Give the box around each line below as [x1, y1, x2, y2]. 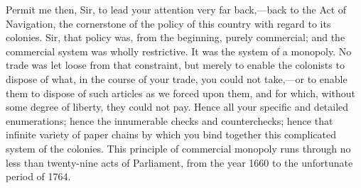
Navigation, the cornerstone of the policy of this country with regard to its [6, 16, 331, 31]
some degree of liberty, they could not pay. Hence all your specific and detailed [6, 99, 349, 114]
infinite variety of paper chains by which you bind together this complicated [6, 127, 337, 142]
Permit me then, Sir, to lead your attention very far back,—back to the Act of [6, 2, 347, 16]
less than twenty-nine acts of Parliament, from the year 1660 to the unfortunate [6, 155, 353, 170]
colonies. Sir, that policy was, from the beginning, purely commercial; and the [6, 30, 345, 45]
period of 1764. [6, 169, 71, 184]
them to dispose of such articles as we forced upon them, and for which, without [6, 85, 356, 100]
